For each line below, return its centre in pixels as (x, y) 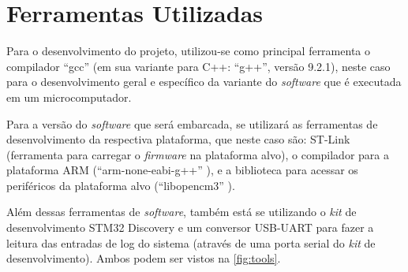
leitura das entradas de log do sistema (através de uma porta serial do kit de (191, 242)
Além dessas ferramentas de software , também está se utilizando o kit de (182, 212)
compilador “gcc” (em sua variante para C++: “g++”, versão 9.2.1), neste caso (198, 66)
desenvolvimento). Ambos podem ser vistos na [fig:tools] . (144, 258)
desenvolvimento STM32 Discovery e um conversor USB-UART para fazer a (190, 227)
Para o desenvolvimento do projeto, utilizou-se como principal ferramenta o (188, 51)
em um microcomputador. (69, 97)
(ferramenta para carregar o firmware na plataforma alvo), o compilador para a (198, 154)
